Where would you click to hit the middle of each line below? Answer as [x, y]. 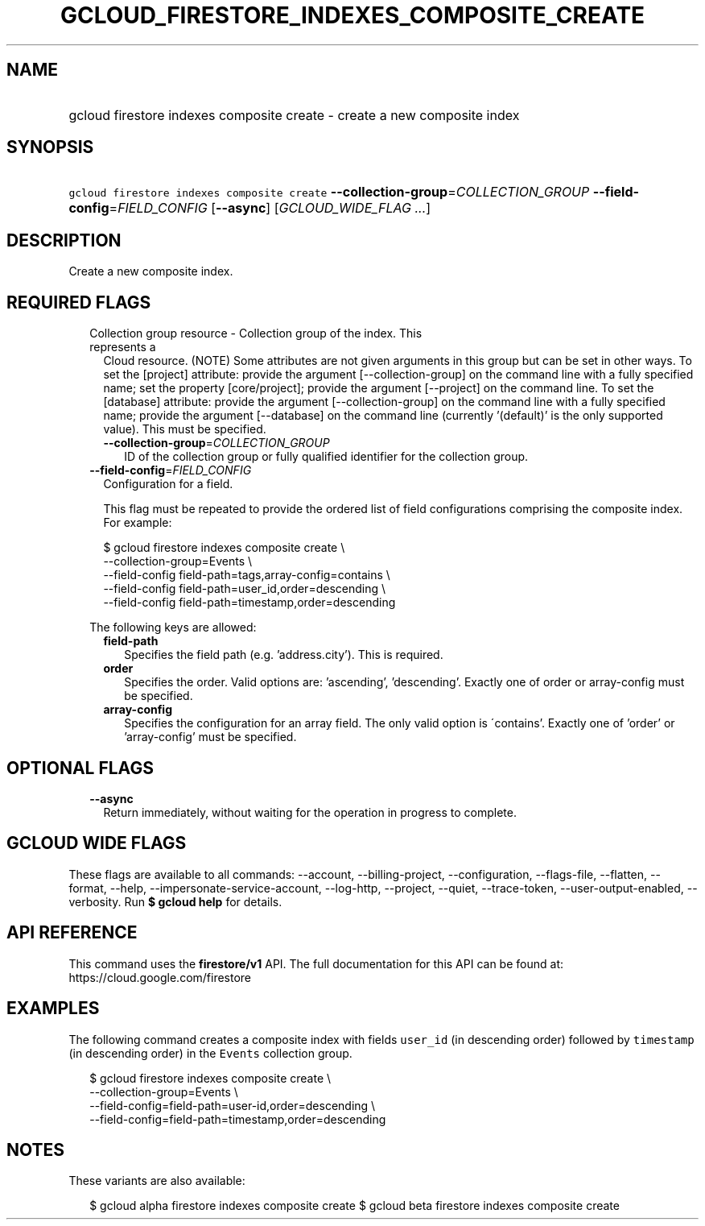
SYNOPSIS [50, 147]
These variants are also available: [157, 1181]
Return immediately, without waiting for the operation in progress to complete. [310, 812]
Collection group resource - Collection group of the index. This [256, 333]
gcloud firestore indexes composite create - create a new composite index [294, 115]
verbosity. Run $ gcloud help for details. [175, 901]
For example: [138, 523]
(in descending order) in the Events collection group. [210, 1053]
